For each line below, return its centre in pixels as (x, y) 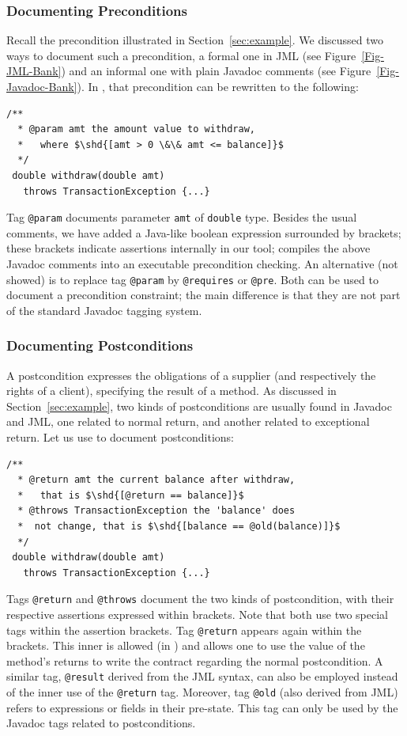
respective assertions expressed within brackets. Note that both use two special (198, 615)
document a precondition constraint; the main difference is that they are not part (203, 295)
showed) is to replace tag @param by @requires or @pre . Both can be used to (192, 279)
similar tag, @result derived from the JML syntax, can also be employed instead (202, 676)
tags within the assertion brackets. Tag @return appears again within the (184, 630)
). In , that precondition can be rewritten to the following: (218, 86)
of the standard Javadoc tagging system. (104, 310)
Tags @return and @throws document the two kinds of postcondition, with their (200, 599)
